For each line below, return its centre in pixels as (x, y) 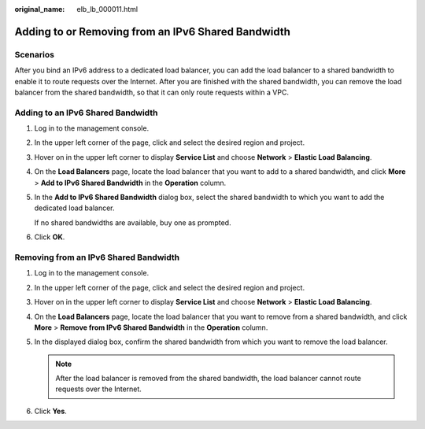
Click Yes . (50, 411)
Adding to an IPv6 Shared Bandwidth (86, 113)
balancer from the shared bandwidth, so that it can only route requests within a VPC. (152, 92)
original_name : (40, 9)
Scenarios (35, 54)
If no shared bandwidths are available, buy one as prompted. (133, 222)
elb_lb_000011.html (107, 9)
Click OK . (50, 237)
